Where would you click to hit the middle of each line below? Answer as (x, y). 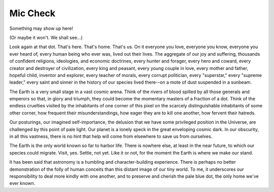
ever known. (22, 183)
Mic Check (32, 13)
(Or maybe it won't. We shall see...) (46, 37)
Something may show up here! (41, 28)
